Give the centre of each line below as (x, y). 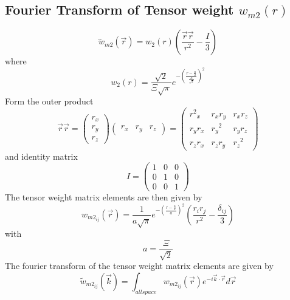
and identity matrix (41, 156)
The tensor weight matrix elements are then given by (104, 197)
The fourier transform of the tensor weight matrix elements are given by (139, 266)
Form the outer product (49, 101)
